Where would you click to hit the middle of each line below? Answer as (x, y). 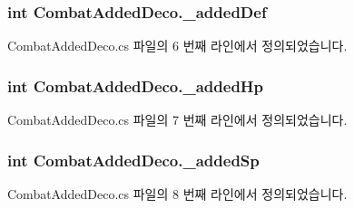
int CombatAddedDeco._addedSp (133, 160)
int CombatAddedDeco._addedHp (136, 85)
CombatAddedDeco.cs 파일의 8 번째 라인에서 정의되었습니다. (177, 193)
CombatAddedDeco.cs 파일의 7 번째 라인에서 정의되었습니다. (177, 120)
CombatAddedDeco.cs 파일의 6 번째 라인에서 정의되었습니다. (177, 46)
